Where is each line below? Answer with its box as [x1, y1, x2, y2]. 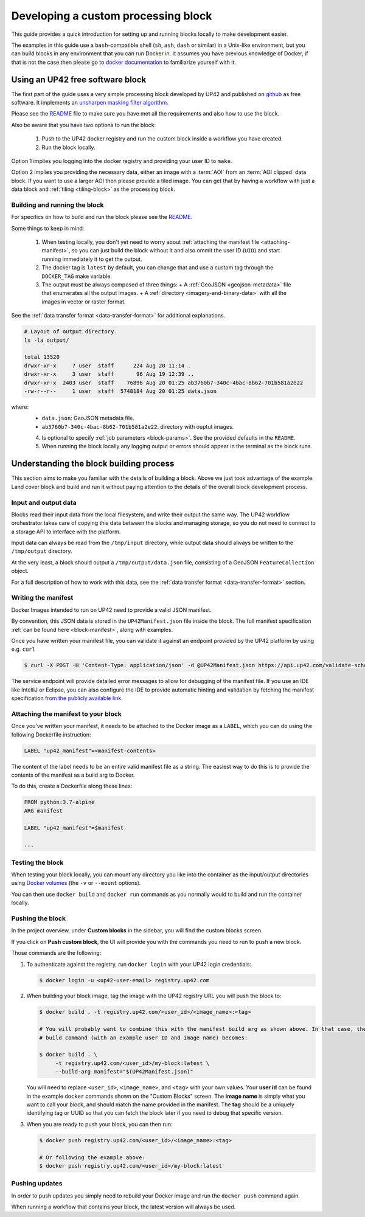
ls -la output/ [24, 336, 69, 344]
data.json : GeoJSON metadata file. [41, 414, 134, 422]
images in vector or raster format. [41, 298, 126, 305]
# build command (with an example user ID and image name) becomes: [39, 1034, 248, 1041]
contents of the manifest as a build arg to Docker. [11, 771, 135, 778]
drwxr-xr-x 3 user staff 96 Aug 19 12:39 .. [24, 371, 195, 378]
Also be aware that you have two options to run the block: [11, 121, 156, 128]
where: [11, 403, 29, 411]
